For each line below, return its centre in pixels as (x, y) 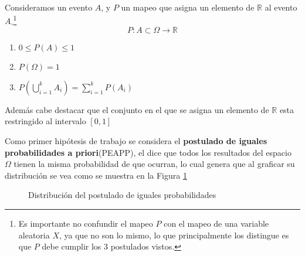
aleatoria (34, 235)
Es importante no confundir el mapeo (86, 223)
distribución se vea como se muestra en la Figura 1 (96, 175)
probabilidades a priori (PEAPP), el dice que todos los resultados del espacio (148, 152)
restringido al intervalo (45, 121)
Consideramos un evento (49, 7)
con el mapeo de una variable (216, 223)
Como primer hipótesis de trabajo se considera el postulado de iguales (136, 141)
